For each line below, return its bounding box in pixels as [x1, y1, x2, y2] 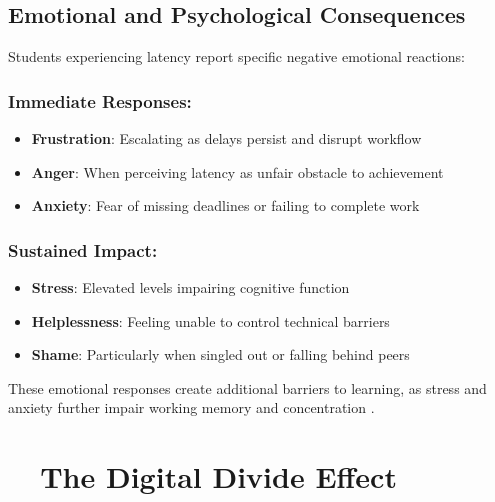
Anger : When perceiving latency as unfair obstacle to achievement [31, 161, 444, 182]
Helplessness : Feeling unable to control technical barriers [31, 310, 390, 331]
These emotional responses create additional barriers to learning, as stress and [8, 377, 487, 398]
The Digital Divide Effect [40, 456, 397, 497]
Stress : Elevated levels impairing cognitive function [31, 277, 350, 298]
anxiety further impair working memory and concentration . [8, 397, 375, 418]
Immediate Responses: [8, 88, 192, 113]
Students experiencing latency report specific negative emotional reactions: [8, 46, 465, 67]
